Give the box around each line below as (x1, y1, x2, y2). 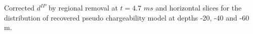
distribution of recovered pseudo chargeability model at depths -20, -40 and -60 (4, 12, 249, 22)
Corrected (4, 2, 34, 12)
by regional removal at (48, 2, 118, 12)
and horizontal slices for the (155, 2, 242, 12)
